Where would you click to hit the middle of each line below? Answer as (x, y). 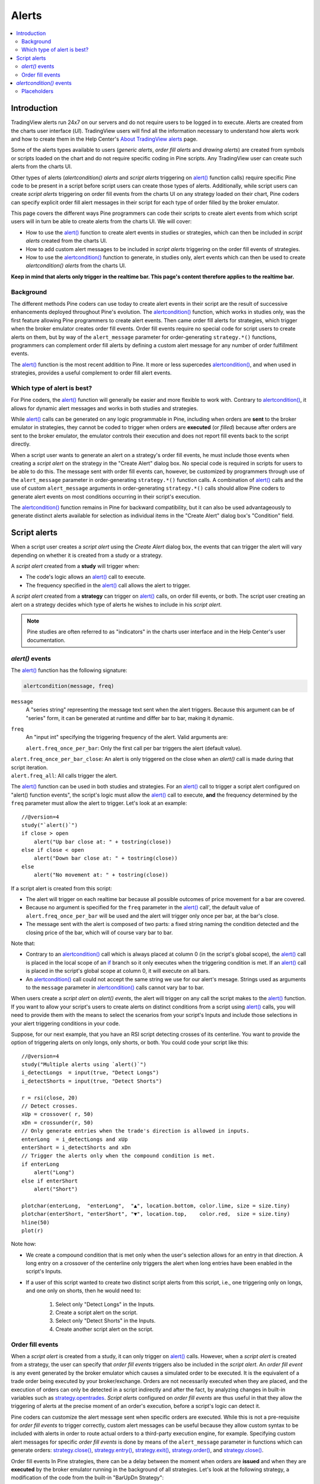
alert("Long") (54, 1173)
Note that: (23, 943)
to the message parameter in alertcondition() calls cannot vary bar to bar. (115, 987)
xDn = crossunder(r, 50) (57, 1122)
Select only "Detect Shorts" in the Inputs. (105, 1321)
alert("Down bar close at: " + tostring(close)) (105, 858)
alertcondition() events (44, 83)
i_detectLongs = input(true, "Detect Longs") (90, 1073)
